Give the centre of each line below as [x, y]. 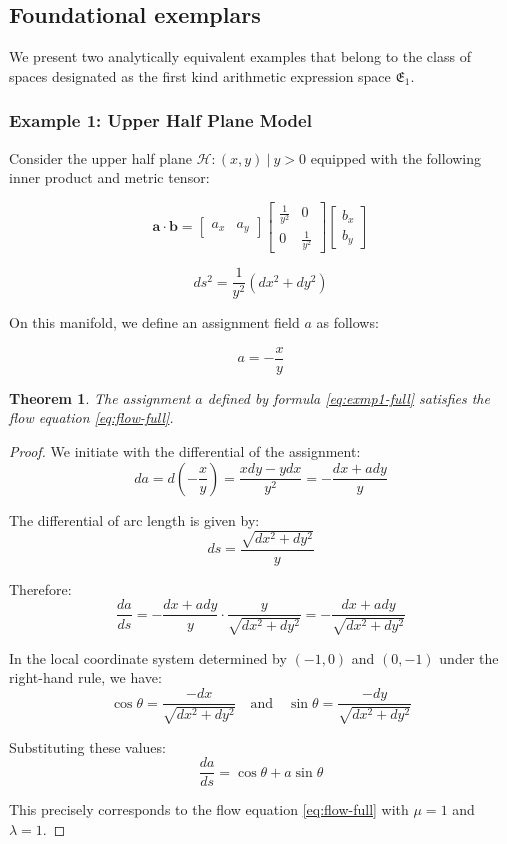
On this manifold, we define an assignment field [154, 322]
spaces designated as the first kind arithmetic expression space [200, 75]
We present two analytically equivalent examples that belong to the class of [240, 56]
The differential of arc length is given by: [134, 519]
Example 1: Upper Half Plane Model [160, 120]
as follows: [347, 322]
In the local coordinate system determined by [148, 657]
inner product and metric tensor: [109, 177]
